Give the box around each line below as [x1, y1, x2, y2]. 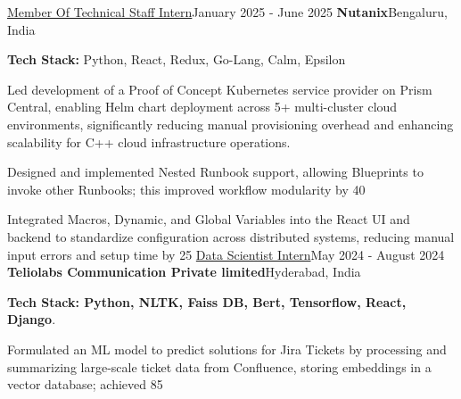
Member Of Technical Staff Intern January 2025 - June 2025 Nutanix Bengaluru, [7, 3, 448, 21]
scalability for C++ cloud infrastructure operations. [7, 132, 291, 151]
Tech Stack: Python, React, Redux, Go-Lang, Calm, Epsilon [7, 50, 346, 69]
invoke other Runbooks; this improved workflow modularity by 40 [7, 179, 366, 198]
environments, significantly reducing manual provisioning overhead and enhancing [7, 114, 454, 133]
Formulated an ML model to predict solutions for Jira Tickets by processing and [7, 339, 447, 358]
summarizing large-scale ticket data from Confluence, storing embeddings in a [7, 357, 432, 376]
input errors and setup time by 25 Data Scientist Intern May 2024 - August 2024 [7, 245, 445, 263]
